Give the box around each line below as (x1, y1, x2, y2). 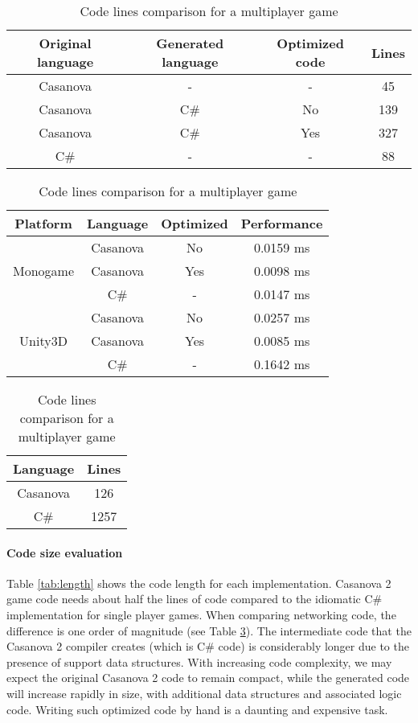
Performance (240, 214, 323, 232)
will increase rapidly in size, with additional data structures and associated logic (6, 684, 402, 701)
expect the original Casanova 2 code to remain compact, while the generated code (6, 669, 410, 686)
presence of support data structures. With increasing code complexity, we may (6, 653, 392, 670)
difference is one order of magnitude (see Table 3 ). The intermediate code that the (6, 622, 412, 639)
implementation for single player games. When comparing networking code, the (6, 606, 396, 622)
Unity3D (19, 331, 68, 350)
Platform (14, 214, 72, 232)
